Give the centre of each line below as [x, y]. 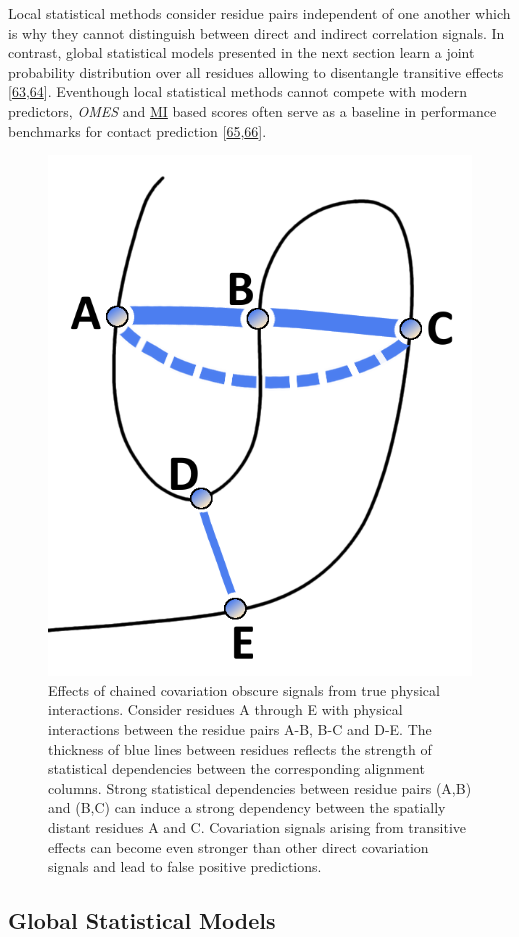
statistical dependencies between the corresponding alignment [236, 768]
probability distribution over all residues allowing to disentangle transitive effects [256, 71]
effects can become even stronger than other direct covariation [238, 846]
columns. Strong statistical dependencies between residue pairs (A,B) [260, 787]
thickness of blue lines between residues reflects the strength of [240, 748]
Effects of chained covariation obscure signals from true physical [244, 689]
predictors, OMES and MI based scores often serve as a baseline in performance [252, 110]
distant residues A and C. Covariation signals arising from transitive [257, 827]
